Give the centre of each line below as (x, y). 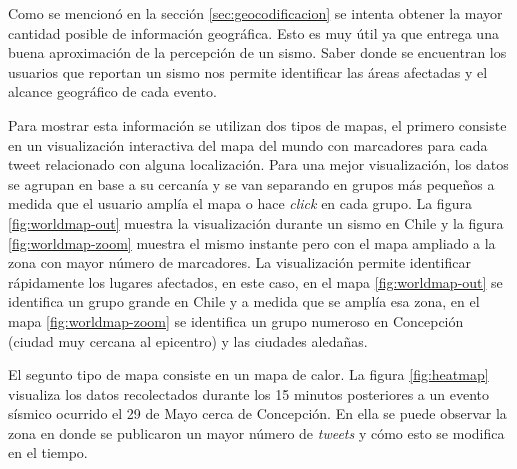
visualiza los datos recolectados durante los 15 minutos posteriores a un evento (249, 393)
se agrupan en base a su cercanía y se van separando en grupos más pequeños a (251, 183)
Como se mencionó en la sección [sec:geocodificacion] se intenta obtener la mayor (255, 13)
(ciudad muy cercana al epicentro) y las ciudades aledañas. (188, 340)
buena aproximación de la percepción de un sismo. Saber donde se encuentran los (257, 52)
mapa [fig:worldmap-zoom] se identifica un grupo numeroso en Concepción (236, 320)
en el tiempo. (48, 452)
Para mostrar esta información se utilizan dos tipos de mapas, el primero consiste (257, 124)
